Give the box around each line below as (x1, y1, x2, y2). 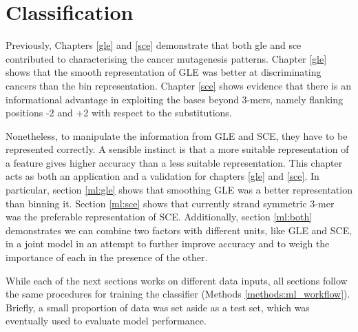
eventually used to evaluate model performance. (6, 313, 207, 328)
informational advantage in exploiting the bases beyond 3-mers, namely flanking (6, 92, 343, 106)
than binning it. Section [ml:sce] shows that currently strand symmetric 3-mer (6, 196, 335, 210)
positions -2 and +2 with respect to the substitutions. (6, 105, 232, 120)
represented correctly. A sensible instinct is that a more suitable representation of (6, 142, 349, 156)
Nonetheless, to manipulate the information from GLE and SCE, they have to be (6, 128, 348, 143)
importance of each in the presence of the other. (6, 250, 208, 264)
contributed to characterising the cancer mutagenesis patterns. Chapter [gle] (6, 51, 327, 65)
